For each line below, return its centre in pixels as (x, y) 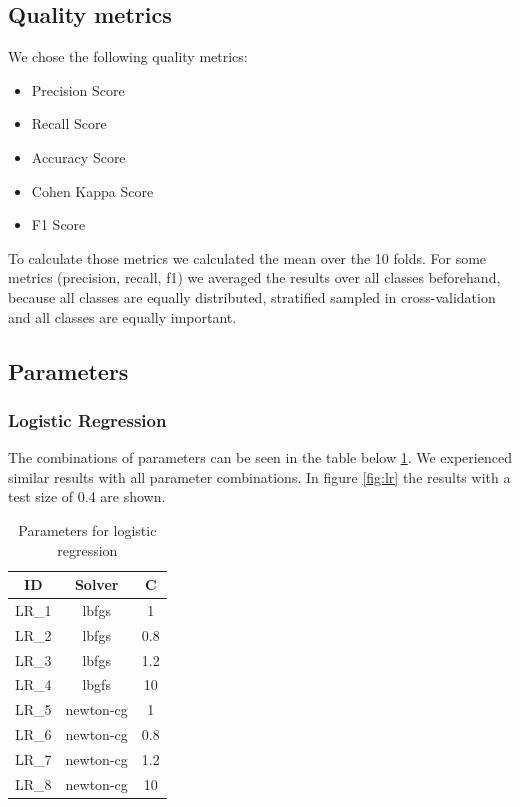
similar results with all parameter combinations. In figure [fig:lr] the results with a (259, 476)
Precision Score (78, 89)
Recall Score (69, 123)
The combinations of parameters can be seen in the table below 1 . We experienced (260, 457)
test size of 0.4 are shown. (87, 496)
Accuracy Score (78, 156)
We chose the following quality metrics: (128, 56)
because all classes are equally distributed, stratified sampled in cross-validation (252, 296)
